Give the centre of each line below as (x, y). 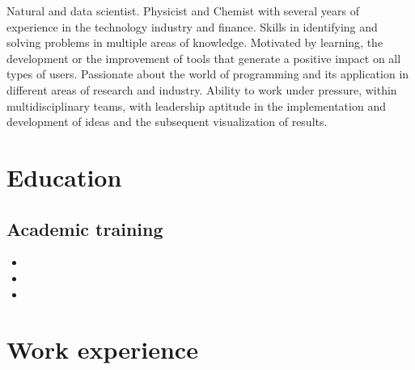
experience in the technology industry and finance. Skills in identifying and (192, 26)
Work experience (102, 349)
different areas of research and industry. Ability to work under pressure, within (202, 89)
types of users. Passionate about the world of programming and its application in (208, 74)
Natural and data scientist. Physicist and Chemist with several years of (183, 11)
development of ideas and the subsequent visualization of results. (167, 122)
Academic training (85, 228)
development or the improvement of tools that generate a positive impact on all (204, 58)
